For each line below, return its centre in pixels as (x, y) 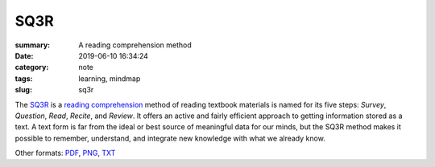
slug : (23, 90)
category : (32, 67)
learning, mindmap (110, 78)
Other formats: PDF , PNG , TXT (65, 153)
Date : (24, 55)
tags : (24, 78)
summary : (33, 45)
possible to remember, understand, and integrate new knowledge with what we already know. (170, 138)
